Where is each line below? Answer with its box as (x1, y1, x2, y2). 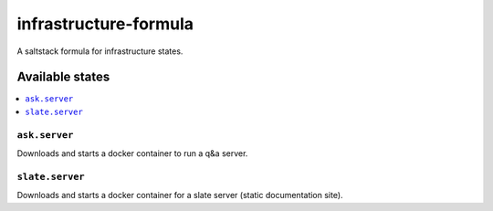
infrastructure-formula (16, 14, 194, 34)
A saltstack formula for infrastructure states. (16, 46, 184, 57)
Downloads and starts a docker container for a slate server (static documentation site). (16, 190, 343, 201)
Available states (16, 69, 110, 85)
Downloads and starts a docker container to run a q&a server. (16, 147, 248, 159)
